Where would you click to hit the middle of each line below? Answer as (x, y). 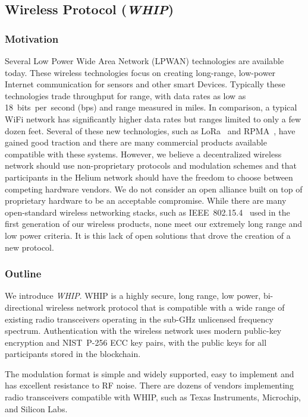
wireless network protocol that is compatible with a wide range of (165, 307)
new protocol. (29, 247)
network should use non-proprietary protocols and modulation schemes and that (151, 165)
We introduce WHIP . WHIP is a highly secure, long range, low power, (133, 296)
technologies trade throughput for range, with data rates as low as (125, 95)
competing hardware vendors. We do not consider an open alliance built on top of (154, 189)
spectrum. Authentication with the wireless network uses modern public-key (143, 331)
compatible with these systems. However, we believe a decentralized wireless (143, 154)
